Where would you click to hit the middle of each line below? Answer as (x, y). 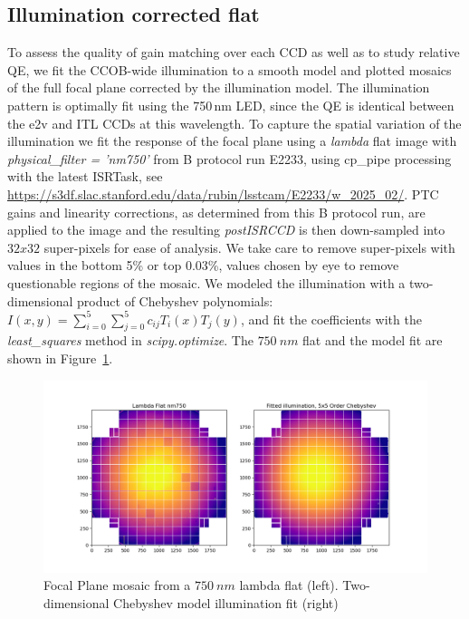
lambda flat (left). (289, 585)
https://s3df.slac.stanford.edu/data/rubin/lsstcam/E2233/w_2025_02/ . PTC (223, 193)
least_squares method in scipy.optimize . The (130, 340)
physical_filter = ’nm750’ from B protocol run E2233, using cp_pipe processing (230, 158)
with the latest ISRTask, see (85, 176)
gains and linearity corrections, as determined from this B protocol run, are (216, 212)
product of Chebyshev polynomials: (175, 300)
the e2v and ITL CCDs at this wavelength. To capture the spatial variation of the (234, 123)
